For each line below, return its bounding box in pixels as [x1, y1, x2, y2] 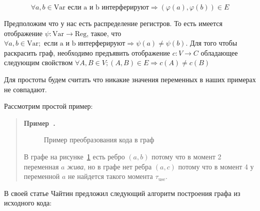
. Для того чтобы [185, 38, 237, 48]
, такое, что [86, 28, 121, 38]
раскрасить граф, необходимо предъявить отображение [4, 47, 170, 58]
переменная [23, 161, 59, 171]
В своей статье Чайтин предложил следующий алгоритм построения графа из [4, 187, 240, 198]
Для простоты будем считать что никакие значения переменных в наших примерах [4, 74, 256, 84]
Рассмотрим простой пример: [4, 101, 93, 111]
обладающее [200, 47, 238, 58]
